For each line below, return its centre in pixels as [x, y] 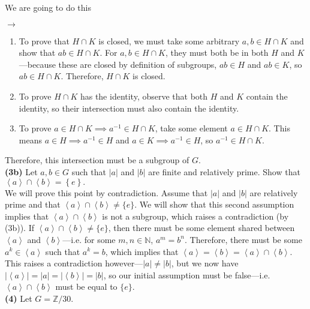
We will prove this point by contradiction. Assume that [106, 192]
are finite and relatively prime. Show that [224, 171]
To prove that [44, 40]
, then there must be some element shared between [201, 228]
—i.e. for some [89, 239]
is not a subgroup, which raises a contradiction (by [195, 216]
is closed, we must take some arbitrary [169, 40]
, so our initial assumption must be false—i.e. [187, 274]
